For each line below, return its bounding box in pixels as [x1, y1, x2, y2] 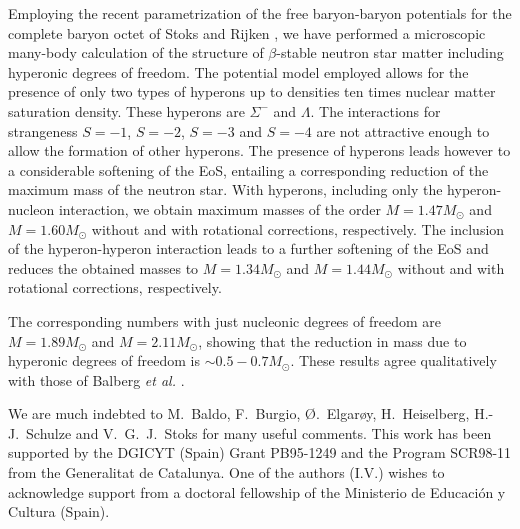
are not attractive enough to [316, 120, 490, 141]
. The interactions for [310, 100, 441, 121]
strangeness [8, 120, 78, 141]
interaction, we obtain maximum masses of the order [58, 198, 381, 219]
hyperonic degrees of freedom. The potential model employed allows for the [8, 61, 469, 82]
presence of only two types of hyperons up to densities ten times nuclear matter [8, 81, 496, 102]
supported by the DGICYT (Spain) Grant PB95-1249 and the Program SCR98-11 [8, 442, 512, 463]
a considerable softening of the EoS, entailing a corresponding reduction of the [8, 159, 489, 180]
